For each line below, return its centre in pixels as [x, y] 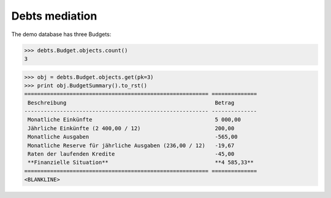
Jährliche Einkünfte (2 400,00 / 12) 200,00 [131, 128]
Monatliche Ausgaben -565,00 [133, 137]
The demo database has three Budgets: [61, 34]
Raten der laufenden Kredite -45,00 [131, 154]
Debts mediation [54, 16]
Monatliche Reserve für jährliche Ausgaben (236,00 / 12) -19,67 [131, 145]
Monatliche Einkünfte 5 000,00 [135, 120]
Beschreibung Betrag [131, 103]
